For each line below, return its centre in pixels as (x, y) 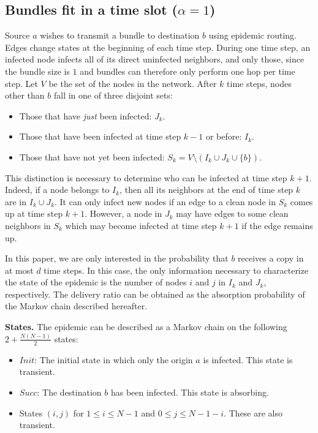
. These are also (253, 412)
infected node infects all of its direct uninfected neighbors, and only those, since (155, 59)
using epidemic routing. (252, 35)
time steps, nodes (259, 83)
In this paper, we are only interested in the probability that (117, 258)
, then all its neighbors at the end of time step (206, 190)
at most (19, 270)
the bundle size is (37, 71)
